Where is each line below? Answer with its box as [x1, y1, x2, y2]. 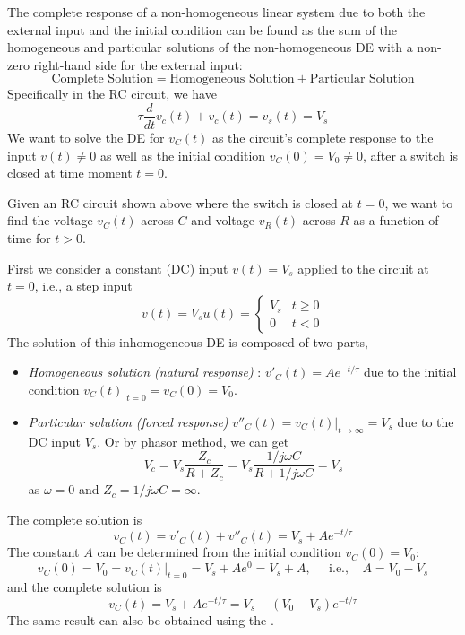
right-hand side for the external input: [33, 55, 243, 74]
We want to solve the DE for [7, 128, 165, 147]
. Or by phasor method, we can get [97, 431, 289, 450]
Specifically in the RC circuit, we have [7, 84, 217, 103]
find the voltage [7, 211, 93, 230]
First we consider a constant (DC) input [7, 258, 228, 277]
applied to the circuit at [297, 258, 429, 277]
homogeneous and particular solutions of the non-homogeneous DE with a [7, 38, 413, 57]
